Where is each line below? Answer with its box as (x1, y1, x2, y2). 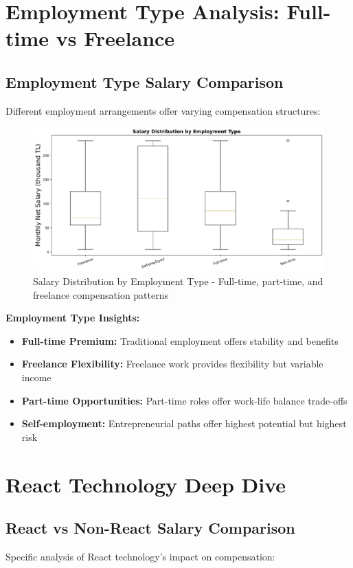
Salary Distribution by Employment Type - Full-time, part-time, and (33, 274, 323, 288)
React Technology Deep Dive (5, 470, 286, 498)
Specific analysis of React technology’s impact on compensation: (5, 549, 275, 563)
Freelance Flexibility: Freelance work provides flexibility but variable (21, 356, 323, 371)
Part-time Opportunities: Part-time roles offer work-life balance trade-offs (21, 393, 348, 407)
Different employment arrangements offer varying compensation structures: (5, 103, 321, 117)
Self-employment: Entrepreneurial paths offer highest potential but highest (21, 416, 347, 431)
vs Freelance (56, 24, 175, 52)
